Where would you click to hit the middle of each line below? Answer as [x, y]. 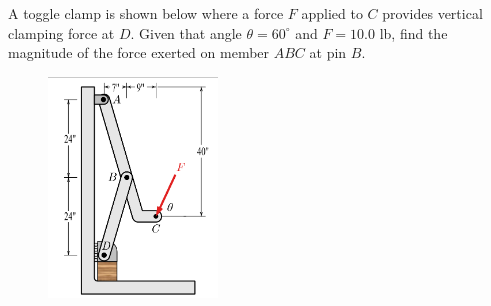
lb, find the [413, 32]
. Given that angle [186, 32]
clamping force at [61, 32]
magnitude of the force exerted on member [139, 52]
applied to [332, 13]
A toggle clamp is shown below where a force [146, 13]
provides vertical [432, 13]
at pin [328, 52]
